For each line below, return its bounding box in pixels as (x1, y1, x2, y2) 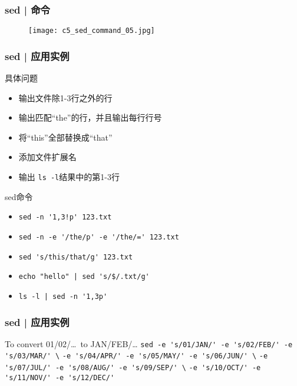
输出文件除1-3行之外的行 (18, 91, 113, 104)
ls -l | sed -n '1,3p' (18, 292, 108, 301)
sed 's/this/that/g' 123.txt (18, 252, 133, 261)
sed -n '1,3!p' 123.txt (18, 213, 112, 222)
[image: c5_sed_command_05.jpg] (28, 26, 155, 35)
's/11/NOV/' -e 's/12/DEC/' (5, 373, 115, 382)
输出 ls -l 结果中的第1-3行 (18, 171, 120, 183)
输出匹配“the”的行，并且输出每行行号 (18, 111, 162, 124)
